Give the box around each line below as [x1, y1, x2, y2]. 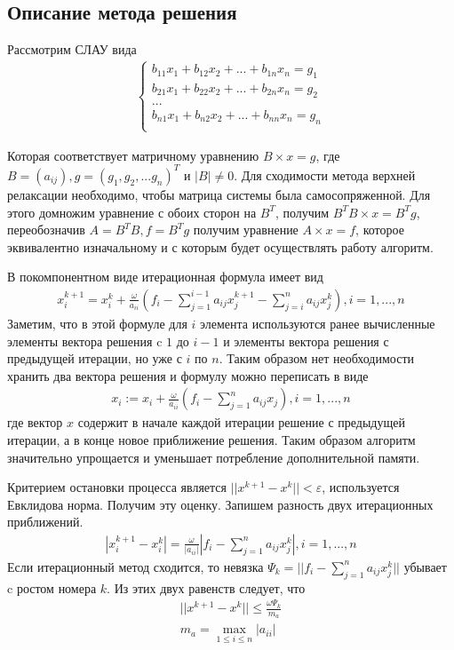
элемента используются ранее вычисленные [200, 313, 435, 332]
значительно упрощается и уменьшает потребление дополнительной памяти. [7, 448, 420, 466]
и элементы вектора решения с [223, 331, 389, 350]
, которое [355, 220, 404, 239]
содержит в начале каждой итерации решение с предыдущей [77, 413, 405, 432]
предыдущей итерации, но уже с [7, 349, 182, 368]
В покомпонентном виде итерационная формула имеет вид [7, 267, 323, 286]
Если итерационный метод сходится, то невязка [7, 557, 264, 575]
